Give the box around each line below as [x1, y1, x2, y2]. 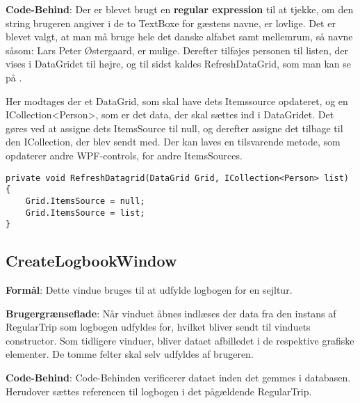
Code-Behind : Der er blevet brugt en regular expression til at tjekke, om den [6, 2, 354, 16]
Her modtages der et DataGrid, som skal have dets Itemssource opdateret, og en [6, 93, 348, 108]
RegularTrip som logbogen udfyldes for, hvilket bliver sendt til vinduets [6, 319, 311, 334]
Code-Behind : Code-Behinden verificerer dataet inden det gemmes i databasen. [6, 370, 351, 384]
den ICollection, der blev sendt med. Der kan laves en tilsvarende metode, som [6, 134, 341, 149]
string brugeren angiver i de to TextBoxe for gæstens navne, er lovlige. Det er [6, 15, 336, 30]
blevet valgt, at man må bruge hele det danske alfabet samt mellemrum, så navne [6, 29, 353, 44]
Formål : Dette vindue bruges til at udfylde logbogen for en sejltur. [6, 283, 293, 297]
